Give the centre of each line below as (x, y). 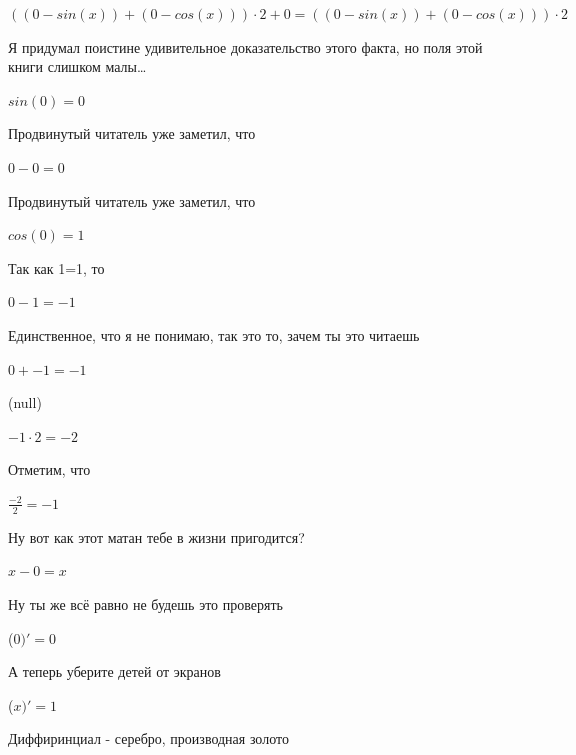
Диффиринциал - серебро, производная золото (148, 738)
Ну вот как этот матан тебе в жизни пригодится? (156, 536)
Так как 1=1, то (56, 267)
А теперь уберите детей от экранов (114, 671)
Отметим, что (49, 469)
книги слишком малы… (77, 66)
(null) (25, 402)
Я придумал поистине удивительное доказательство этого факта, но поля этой (245, 46)
